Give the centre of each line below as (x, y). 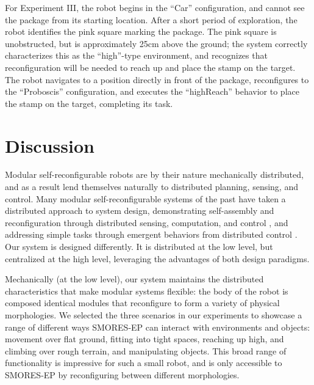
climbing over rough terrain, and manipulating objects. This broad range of (146, 350)
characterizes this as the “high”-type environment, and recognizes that (136, 55)
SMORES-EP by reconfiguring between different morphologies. (122, 374)
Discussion (50, 145)
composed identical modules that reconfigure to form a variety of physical (142, 303)
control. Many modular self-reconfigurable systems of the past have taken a (145, 198)
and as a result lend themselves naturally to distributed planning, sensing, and (152, 187)
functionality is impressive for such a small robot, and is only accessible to (144, 363)
